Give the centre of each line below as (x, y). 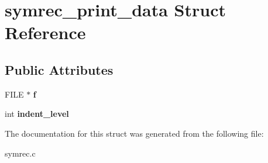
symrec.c (20, 153)
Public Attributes (59, 69)
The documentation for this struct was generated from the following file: (134, 133)
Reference (45, 32)
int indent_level (37, 114)
